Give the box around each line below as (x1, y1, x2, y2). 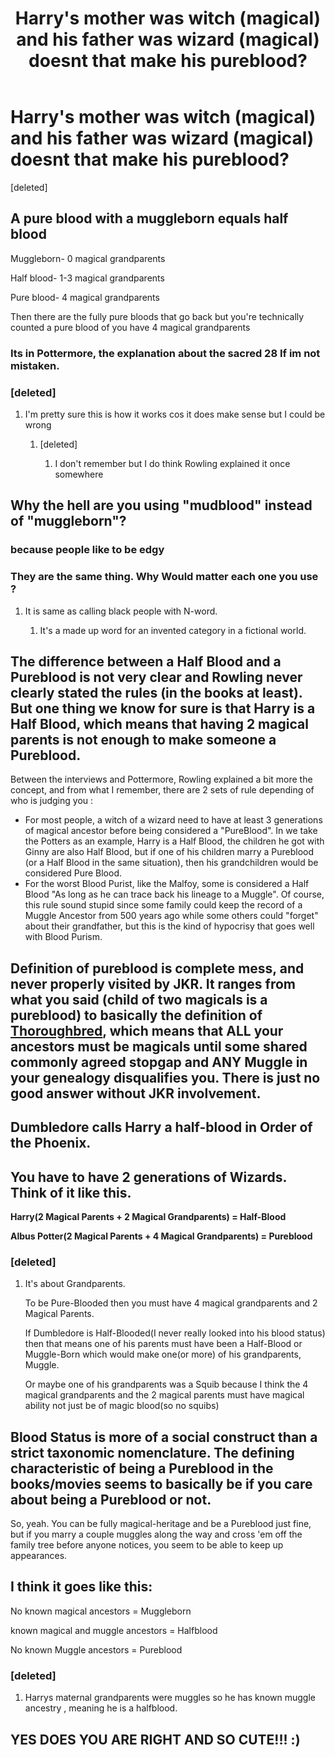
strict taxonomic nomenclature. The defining (10, 1444, 295, 1461)
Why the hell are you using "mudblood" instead (10, 497, 313, 514)
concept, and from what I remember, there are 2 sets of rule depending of (10, 784, 315, 796)
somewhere (54, 468, 104, 480)
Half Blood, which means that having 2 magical (10, 715, 309, 732)
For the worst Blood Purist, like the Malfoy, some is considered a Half (24, 878, 310, 890)
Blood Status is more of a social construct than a (10, 1428, 318, 1446)
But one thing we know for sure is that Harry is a (10, 700, 316, 717)
